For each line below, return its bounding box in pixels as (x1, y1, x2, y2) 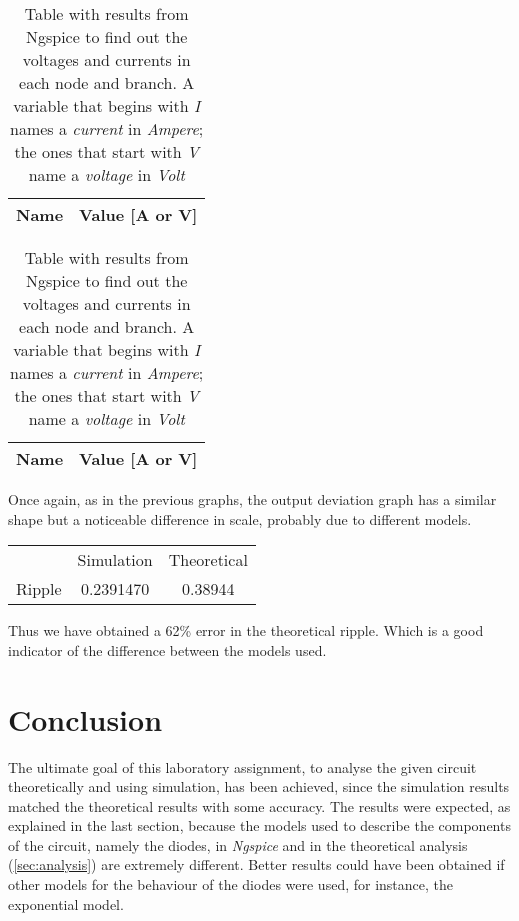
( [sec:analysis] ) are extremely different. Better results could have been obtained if (8, 854, 505, 875)
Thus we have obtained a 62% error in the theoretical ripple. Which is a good (8, 620, 484, 641)
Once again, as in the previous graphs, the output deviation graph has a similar (8, 489, 497, 509)
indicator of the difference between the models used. (8, 639, 327, 660)
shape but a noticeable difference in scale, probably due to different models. (8, 508, 472, 529)
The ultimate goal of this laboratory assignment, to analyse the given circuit (8, 756, 477, 777)
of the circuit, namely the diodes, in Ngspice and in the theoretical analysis (8, 834, 468, 855)
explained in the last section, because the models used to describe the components (8, 815, 511, 836)
